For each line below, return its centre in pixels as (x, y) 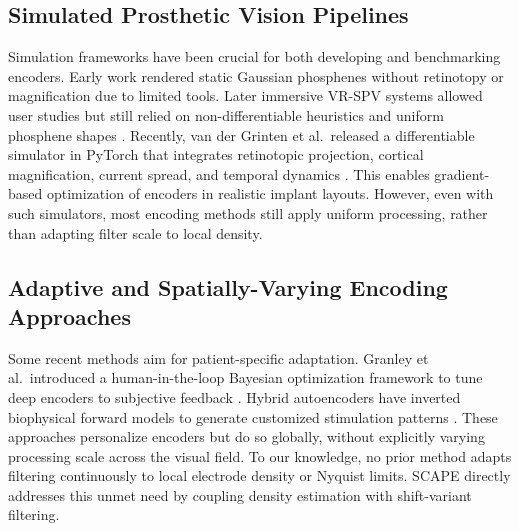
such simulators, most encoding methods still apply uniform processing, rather (248, 212)
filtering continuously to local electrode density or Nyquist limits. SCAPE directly (259, 475)
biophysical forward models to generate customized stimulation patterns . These (253, 416)
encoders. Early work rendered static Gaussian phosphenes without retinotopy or (256, 75)
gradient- (462, 173)
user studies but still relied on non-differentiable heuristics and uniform (226, 114)
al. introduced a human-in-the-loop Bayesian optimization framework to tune (245, 377)
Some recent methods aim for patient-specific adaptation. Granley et (218, 357)
